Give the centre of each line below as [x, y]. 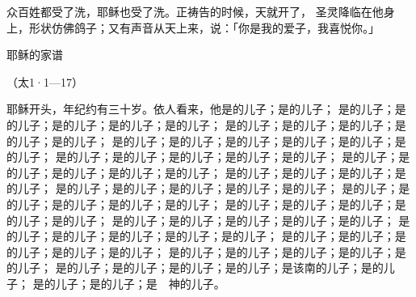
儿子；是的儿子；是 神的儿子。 [140, 283]
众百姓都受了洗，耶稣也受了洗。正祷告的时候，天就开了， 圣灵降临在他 [195, 11]
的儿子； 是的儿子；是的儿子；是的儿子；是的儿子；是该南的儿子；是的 [195, 267]
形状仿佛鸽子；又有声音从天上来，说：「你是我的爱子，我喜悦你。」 [204, 27]
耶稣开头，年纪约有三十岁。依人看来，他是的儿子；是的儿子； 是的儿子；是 [206, 109]
